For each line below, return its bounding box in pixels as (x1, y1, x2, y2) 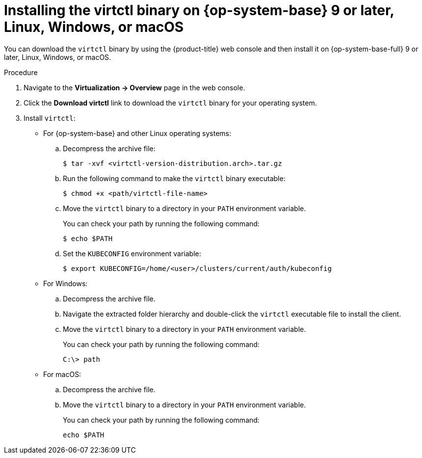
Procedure (4, 68, 38, 77)
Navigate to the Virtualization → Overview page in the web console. (24, 83, 245, 92)
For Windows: (43, 279, 88, 288)
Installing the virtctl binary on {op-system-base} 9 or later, (4, 2, 395, 19)
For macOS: (43, 370, 81, 378)
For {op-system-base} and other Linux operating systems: (43, 129, 232, 137)
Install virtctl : (24, 113, 76, 122)
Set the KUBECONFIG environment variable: (63, 249, 201, 258)
